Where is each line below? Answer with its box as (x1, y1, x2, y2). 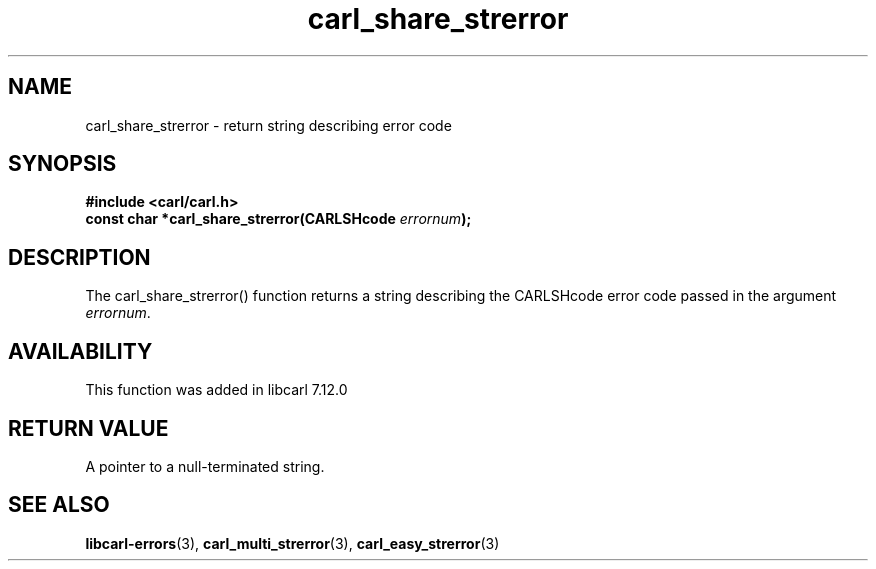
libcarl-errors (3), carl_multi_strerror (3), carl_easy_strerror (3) (85, 534, 500, 552)
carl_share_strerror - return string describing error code (85, 116, 452, 134)
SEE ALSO (8, 492, 110, 518)
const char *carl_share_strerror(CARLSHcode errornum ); (85, 210, 472, 228)
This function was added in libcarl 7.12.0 (85, 381, 348, 399)
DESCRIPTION (8, 244, 151, 270)
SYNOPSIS (8, 151, 117, 177)
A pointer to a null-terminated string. (85, 457, 325, 475)
